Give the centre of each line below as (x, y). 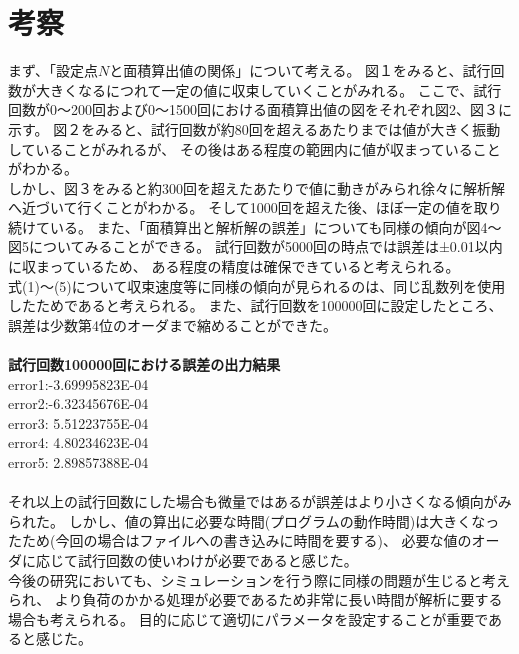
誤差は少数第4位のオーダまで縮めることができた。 (172, 324)
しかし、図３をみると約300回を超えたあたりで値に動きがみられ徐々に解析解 (256, 187)
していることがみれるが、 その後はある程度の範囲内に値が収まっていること (254, 148)
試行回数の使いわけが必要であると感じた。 (217, 559)
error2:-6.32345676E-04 (78, 403)
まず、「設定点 (53, 70)
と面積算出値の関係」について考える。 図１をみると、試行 (300, 70)
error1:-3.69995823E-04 (78, 383)
